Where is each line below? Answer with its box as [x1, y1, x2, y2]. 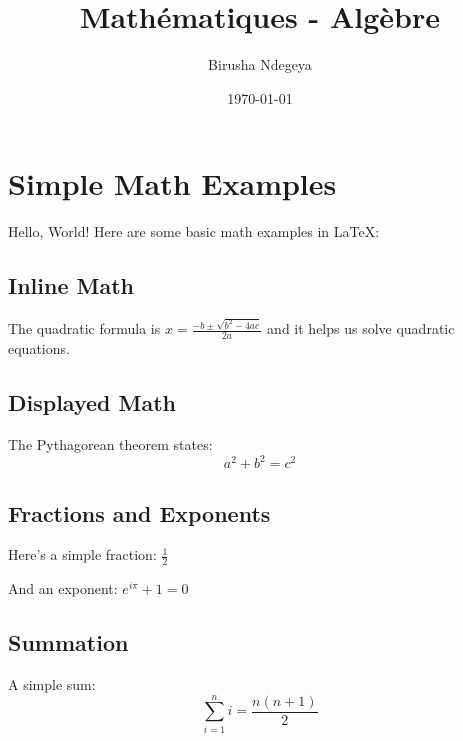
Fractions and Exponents [8, 497, 271, 528]
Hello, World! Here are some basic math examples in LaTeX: [8, 221, 380, 242]
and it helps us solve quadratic [267, 318, 455, 339]
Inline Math [8, 270, 134, 301]
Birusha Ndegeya [208, 54, 312, 75]
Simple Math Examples [8, 163, 337, 204]
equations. [8, 338, 70, 359]
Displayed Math [8, 387, 177, 418]
